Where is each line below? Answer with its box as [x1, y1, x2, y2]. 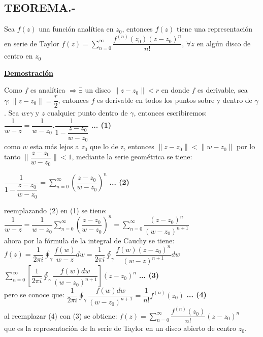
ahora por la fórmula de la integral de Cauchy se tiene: [4, 235, 175, 245]
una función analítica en [39, 23, 114, 34]
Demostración [4, 67, 53, 78]
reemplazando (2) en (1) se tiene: [4, 205, 107, 215]
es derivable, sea [198, 85, 248, 95]
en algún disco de [196, 38, 251, 48]
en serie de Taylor [4, 38, 59, 48]
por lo [237, 141, 255, 152]
